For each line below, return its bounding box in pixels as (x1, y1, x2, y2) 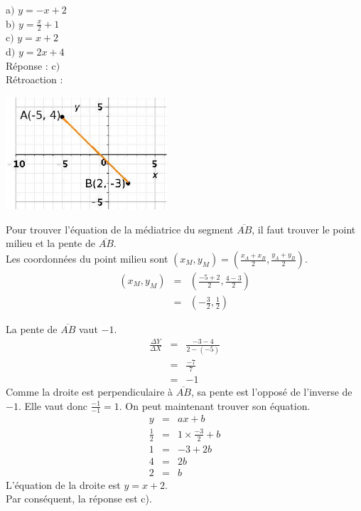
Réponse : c (6, 58, 56, 73)
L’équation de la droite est (6, 477, 121, 492)
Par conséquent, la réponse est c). (6, 491, 152, 506)
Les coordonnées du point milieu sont (6, 251, 168, 266)
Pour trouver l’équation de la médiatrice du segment (6, 221, 234, 236)
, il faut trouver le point (252, 221, 356, 236)
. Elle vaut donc (18, 398, 87, 413)
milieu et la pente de (6, 236, 95, 251)
